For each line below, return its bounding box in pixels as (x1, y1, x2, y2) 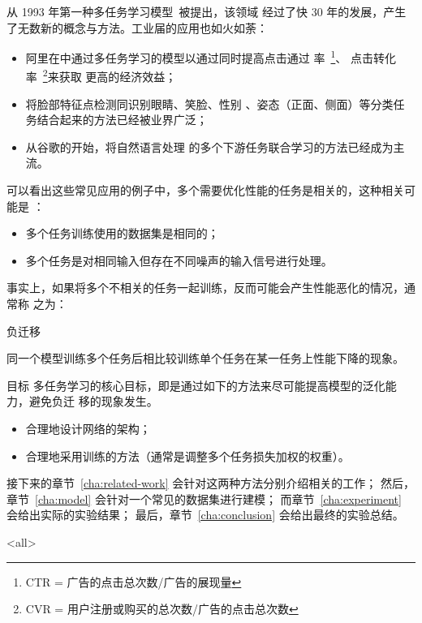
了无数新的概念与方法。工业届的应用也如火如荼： (6, 19, 268, 36)
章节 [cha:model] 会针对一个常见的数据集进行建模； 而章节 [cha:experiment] (6, 490, 402, 507)
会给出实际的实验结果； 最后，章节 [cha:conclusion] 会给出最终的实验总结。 (6, 506, 404, 523)
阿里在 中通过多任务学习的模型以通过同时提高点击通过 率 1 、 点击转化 (25, 47, 396, 66)
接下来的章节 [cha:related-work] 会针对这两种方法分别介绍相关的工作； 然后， (6, 475, 415, 492)
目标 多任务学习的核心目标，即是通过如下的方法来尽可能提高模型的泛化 (6, 376, 385, 393)
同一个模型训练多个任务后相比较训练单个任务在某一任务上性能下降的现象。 (6, 350, 404, 367)
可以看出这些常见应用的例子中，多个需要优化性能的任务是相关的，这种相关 (6, 182, 404, 199)
